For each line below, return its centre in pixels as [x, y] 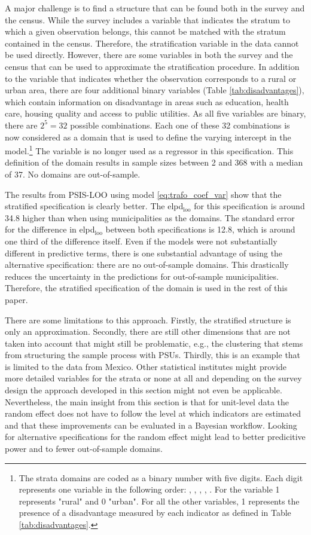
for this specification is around [249, 206]
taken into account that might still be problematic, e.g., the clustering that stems [154, 343]
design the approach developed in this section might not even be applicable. [144, 390]
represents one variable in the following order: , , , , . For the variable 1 [149, 489]
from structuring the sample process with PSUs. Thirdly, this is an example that [153, 355]
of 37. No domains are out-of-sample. [73, 174]
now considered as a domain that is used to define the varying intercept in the [148, 137]
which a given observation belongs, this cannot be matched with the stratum [145, 31]
